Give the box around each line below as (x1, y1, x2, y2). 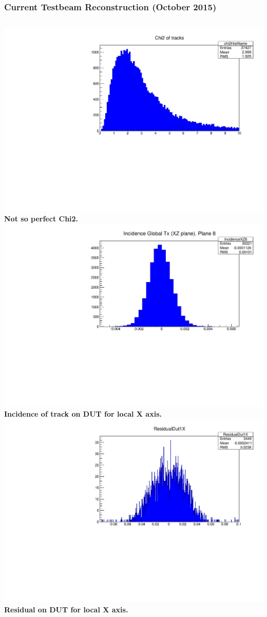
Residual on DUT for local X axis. (4, 604, 128, 614)
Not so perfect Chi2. (4, 213, 79, 223)
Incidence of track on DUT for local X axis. (4, 408, 162, 419)
